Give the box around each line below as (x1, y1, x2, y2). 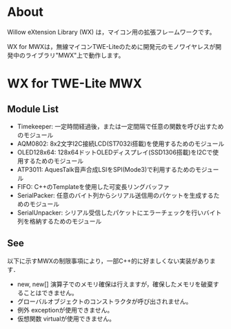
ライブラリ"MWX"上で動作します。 (25, 51, 125, 59)
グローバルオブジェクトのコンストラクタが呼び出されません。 (17, 297, 192, 306)
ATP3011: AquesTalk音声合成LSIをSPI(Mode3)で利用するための (17, 165, 196, 173)
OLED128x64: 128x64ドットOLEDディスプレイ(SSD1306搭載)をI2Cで (17, 148, 213, 156)
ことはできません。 (23, 288, 78, 297)
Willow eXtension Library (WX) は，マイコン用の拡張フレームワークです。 (7, 28, 216, 36)
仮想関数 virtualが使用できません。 (17, 315, 116, 323)
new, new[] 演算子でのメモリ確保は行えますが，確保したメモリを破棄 (17, 280, 214, 288)
